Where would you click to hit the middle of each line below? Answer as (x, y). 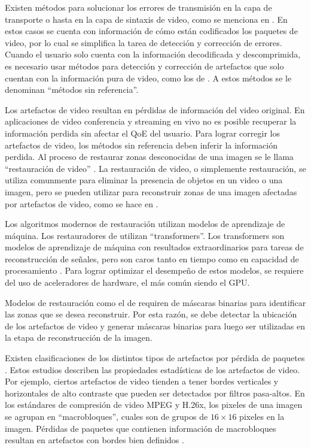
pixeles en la (262, 416)
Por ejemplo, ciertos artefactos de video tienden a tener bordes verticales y (142, 381)
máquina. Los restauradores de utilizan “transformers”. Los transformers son (145, 235)
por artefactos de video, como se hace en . (82, 203)
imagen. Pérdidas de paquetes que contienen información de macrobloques (141, 428)
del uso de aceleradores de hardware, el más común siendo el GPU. (127, 282)
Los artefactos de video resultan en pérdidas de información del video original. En (155, 109)
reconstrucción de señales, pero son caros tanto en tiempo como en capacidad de (152, 258)
